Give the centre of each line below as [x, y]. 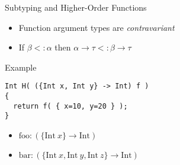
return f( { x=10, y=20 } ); [70, 106]
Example [21, 67]
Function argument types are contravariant [97, 27]
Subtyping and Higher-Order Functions [76, 7]
